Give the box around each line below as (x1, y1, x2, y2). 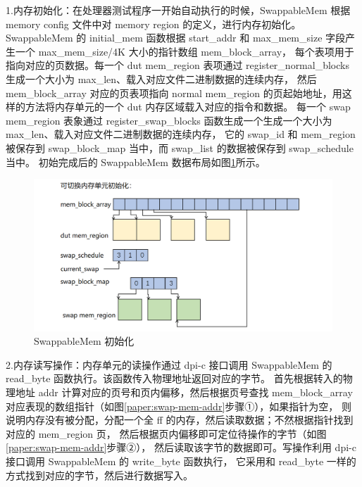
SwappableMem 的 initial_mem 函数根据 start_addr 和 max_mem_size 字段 (6, 30, 346, 45)
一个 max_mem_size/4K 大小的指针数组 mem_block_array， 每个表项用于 (15, 44, 354, 58)
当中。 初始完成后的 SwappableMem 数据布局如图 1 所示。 (6, 154, 266, 169)
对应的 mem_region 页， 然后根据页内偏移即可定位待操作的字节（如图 (6, 426, 327, 441)
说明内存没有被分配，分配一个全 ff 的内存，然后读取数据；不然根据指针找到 (6, 412, 354, 427)
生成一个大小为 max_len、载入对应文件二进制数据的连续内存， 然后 (6, 71, 317, 86)
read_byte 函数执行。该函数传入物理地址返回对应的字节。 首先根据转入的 (6, 371, 343, 386)
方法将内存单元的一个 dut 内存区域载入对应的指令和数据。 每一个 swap (25, 99, 351, 114)
